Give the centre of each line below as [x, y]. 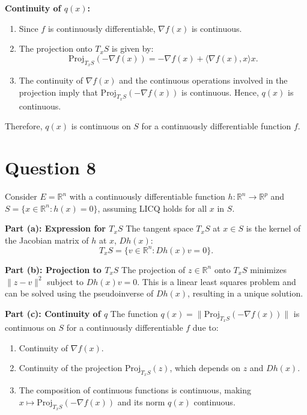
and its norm [141, 401]
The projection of [153, 269]
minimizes [268, 269]
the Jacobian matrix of [47, 240]
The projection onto [56, 48]
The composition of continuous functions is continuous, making [135, 390]
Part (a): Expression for [55, 228]
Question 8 [50, 168]
